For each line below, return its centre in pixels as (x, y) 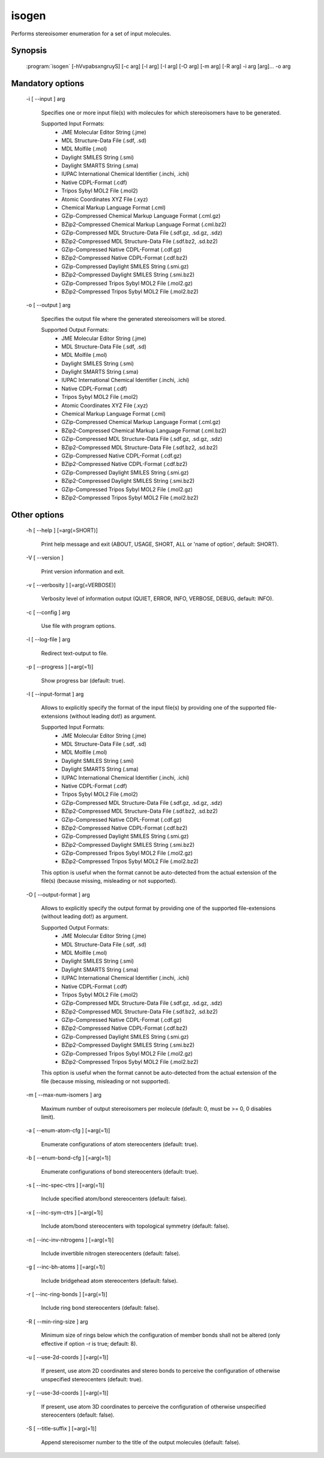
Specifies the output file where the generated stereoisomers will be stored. (133, 318)
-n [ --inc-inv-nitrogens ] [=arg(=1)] (70, 1240)
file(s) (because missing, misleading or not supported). (109, 881)
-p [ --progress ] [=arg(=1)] (60, 667)
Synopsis (29, 51)
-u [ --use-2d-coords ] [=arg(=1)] (67, 1357)
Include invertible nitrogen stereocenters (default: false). (111, 1253)
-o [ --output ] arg (48, 305)
